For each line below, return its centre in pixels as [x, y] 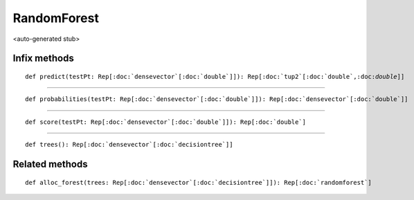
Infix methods [43, 58]
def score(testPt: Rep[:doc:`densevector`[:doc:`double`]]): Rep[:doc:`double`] [166, 122]
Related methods [50, 164]
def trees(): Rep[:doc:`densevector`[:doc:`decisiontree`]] [129, 145]
